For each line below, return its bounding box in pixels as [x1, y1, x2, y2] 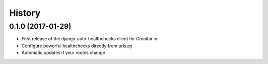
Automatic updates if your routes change [21, 50, 105, 56]
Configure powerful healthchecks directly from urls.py [21, 43, 133, 49]
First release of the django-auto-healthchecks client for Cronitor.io [21, 36, 158, 42]
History [9, 7, 41, 18]
